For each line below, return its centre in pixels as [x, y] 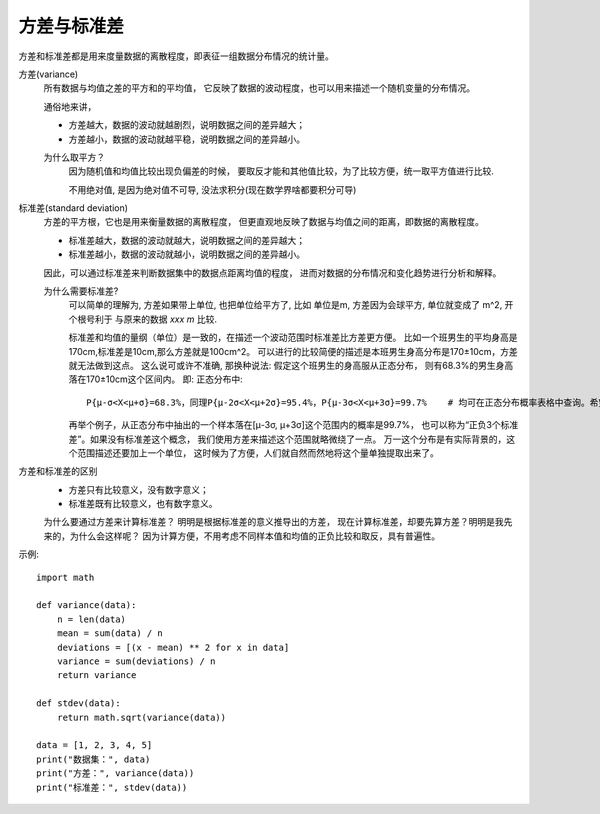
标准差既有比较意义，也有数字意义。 [143, 504]
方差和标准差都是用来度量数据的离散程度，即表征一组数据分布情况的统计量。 [176, 56]
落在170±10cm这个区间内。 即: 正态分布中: [156, 379]
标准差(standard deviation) [73, 208]
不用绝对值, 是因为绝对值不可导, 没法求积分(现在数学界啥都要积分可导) [212, 189]
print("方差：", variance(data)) [115, 773]
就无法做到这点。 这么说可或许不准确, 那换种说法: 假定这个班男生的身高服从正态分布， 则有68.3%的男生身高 [291, 365]
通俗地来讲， [70, 106]
